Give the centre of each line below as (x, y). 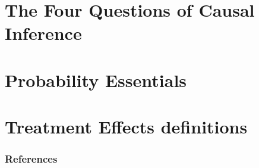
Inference (43, 33)
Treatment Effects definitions (126, 127)
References (31, 159)
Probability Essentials (96, 80)
